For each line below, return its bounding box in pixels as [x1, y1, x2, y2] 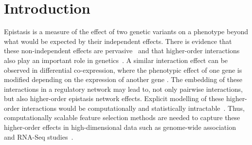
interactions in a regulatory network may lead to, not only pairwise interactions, [4, 83, 243, 94]
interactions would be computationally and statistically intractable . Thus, [21, 103, 245, 113]
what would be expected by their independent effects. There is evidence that [4, 36, 232, 46]
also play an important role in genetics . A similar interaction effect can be [4, 55, 228, 65]
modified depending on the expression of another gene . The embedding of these [4, 74, 242, 84]
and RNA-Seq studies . [4, 131, 73, 142]
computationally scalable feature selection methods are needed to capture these [4, 112, 240, 123]
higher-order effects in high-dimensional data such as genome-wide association [4, 122, 236, 132]
